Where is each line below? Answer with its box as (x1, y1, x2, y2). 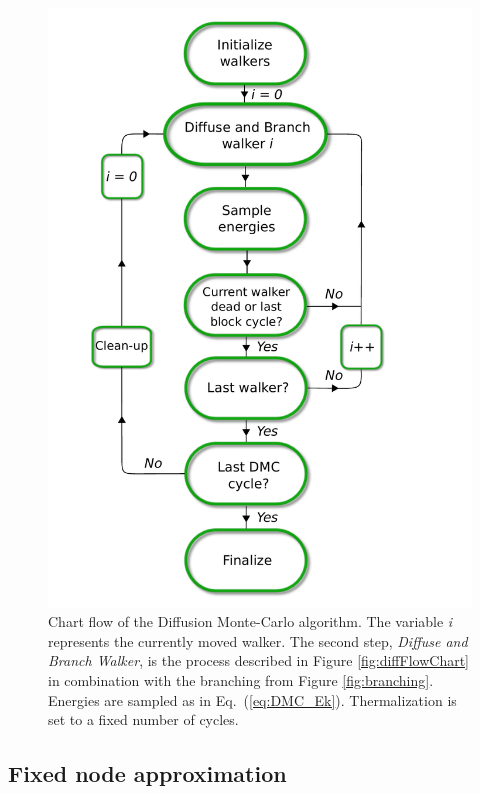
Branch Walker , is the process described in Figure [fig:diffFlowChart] (48, 650, 469, 671)
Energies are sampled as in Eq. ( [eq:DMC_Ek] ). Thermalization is (48, 689, 457, 710)
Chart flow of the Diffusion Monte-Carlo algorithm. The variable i (48, 611, 453, 632)
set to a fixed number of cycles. (48, 709, 239, 730)
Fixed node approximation (8, 758, 287, 789)
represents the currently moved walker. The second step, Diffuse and (48, 630, 468, 651)
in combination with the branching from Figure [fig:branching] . (48, 670, 434, 691)
